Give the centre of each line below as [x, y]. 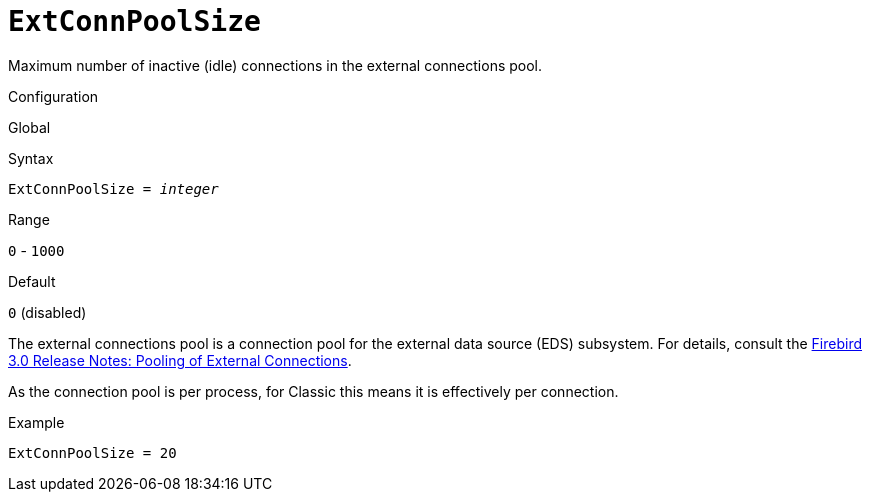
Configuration [53, 96]
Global [29, 127]
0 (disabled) [47, 312]
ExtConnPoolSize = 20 [92, 452]
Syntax [31, 158]
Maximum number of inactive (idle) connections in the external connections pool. [275, 65]
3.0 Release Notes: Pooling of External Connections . [180, 360]
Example [36, 422]
